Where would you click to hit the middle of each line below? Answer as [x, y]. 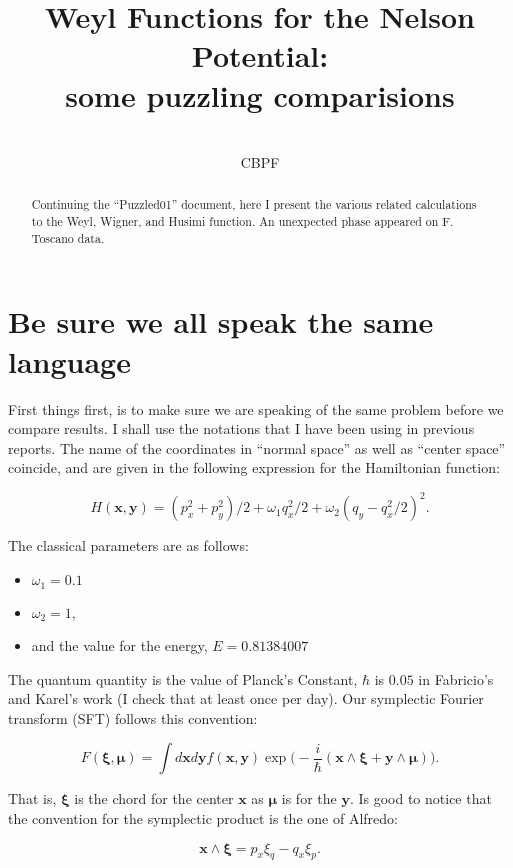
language [69, 360]
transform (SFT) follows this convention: [133, 717]
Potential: [260, 55]
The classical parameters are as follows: [128, 545]
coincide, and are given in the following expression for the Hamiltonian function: [254, 467]
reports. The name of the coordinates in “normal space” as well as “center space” [257, 447]
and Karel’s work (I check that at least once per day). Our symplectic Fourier [246, 698]
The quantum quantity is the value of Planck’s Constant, [183, 678]
